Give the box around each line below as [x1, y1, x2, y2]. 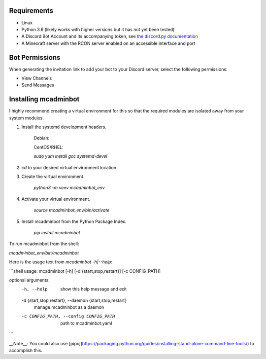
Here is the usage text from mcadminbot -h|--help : [9, 259, 113, 265]
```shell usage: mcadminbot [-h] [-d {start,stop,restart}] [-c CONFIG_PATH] [9, 268, 161, 274]
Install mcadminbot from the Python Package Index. [21, 218, 127, 224]
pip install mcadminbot [33, 229, 81, 235]
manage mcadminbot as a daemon [33, 304, 104, 310]
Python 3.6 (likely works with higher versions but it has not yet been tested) [21, 26, 175, 32]
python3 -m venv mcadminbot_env [33, 185, 105, 191]
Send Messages [21, 82, 54, 88]
